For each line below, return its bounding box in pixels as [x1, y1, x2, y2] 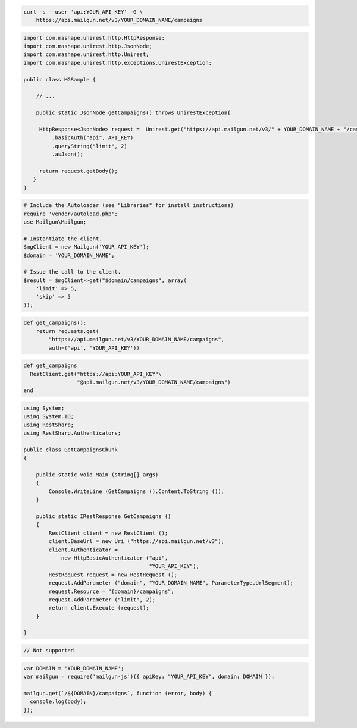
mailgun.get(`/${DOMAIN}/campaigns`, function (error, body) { [23, 690, 212, 696]
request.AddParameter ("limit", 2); [48, 596, 156, 603]
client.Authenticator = [48, 546, 118, 553]
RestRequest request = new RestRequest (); [48, 571, 178, 578]
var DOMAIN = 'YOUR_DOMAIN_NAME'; [23, 665, 124, 671]
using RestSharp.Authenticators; [23, 430, 121, 437]
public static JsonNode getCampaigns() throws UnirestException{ [36, 109, 231, 116]
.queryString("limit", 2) [51, 143, 127, 149]
